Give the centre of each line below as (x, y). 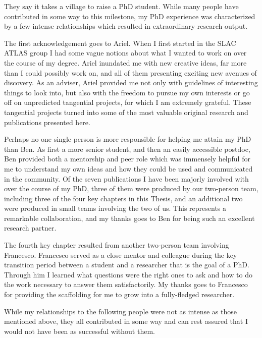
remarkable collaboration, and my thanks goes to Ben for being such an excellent (129, 218)
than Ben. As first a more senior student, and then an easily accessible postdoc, (127, 149)
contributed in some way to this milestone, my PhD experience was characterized (130, 16)
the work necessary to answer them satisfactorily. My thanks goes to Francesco (126, 284)
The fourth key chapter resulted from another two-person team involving (117, 245)
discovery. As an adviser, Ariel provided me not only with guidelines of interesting (131, 82)
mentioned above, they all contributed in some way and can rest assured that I (126, 321)
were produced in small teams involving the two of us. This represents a (115, 208)
